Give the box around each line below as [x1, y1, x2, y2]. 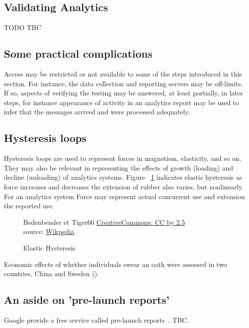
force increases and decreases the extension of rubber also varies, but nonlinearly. [4, 181, 244, 191]
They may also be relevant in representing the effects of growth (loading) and [4, 162, 234, 172]
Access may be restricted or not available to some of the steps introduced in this [4, 69, 242, 78]
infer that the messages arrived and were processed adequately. [4, 107, 190, 117]
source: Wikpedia [23, 226, 74, 236]
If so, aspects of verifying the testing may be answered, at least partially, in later [4, 88, 243, 98]
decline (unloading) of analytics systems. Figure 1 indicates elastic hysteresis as [4, 172, 242, 182]
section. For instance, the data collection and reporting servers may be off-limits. [4, 78, 243, 88]
